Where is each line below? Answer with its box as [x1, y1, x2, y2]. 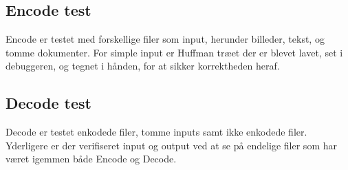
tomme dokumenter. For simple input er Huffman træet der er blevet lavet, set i [6, 45, 343, 59]
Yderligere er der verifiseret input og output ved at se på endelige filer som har [6, 138, 337, 152]
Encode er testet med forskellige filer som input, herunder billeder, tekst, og [6, 32, 325, 46]
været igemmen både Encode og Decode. [6, 151, 177, 166]
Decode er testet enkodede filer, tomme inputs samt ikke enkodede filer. [6, 125, 307, 139]
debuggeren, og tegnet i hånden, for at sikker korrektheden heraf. [6, 59, 280, 73]
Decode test [6, 92, 91, 114]
